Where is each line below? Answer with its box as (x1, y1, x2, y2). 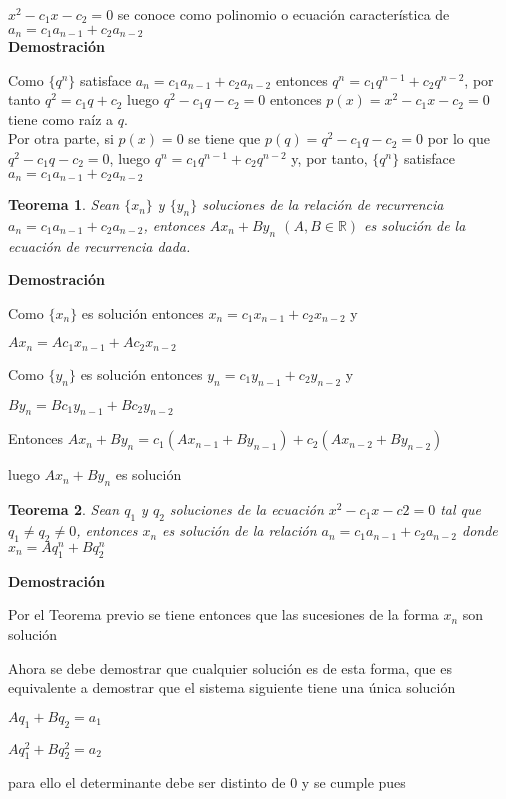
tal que (440, 499, 482, 520)
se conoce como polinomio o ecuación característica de (117, 4, 450, 24)
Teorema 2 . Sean (8, 499, 120, 520)
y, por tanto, (291, 148, 368, 169)
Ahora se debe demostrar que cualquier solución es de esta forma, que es (8, 657, 452, 678)
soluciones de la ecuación (169, 499, 324, 520)
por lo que (427, 128, 490, 149)
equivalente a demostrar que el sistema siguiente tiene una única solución (8, 677, 456, 698)
